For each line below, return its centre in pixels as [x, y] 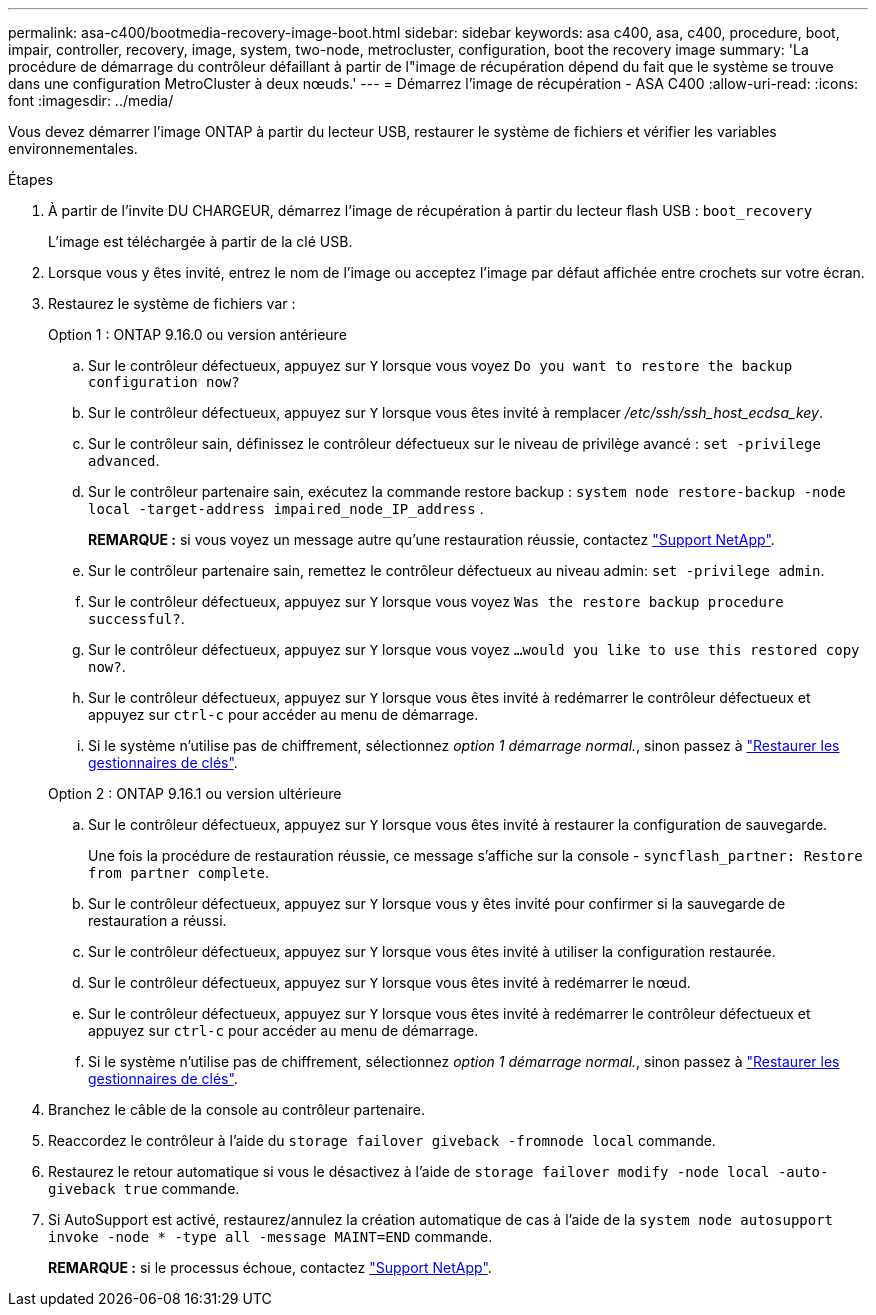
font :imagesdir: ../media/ [91, 100]
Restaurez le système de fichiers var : [172, 303]
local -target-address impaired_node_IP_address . [286, 508]
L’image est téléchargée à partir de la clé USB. [200, 241]
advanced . [124, 460]
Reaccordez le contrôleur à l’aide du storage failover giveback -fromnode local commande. [382, 1140]
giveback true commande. [144, 1188]
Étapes [31, 179]
